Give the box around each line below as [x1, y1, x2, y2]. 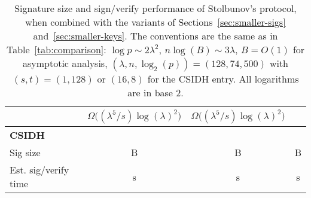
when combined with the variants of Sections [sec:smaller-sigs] [25, 15, 286, 29]
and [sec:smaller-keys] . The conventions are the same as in [33, 29, 278, 42]
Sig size [10, 145, 41, 159]
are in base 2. [127, 86, 184, 99]
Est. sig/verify [10, 163, 69, 176]
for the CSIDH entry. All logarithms [147, 72, 299, 86]
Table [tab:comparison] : [6, 42, 106, 56]
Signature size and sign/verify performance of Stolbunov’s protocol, [14, 1, 297, 15]
